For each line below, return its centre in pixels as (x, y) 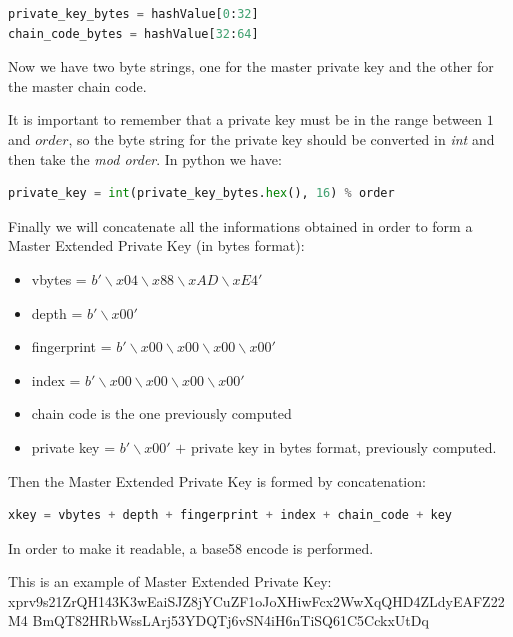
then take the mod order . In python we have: (145, 158)
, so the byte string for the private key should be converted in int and (281, 138)
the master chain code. (77, 85)
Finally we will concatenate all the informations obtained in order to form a (240, 225)
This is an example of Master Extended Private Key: (170, 581)
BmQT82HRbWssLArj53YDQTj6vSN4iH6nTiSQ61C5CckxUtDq (230, 620)
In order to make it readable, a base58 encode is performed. (191, 547)
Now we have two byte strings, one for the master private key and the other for (251, 66)
